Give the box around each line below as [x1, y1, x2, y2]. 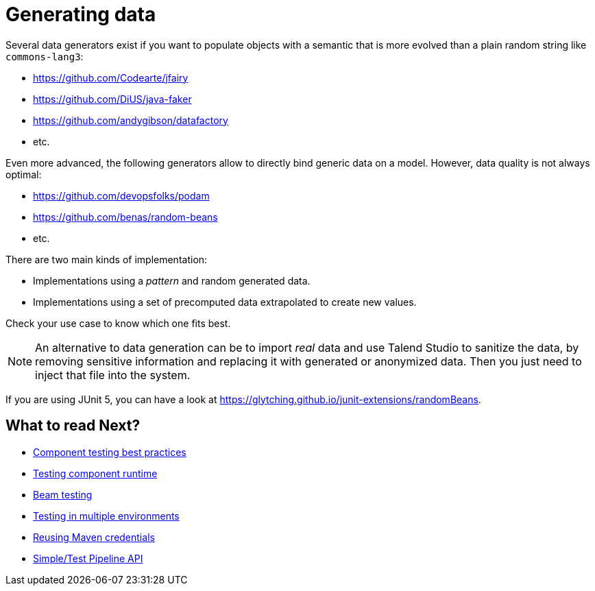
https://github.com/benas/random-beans [33, 210, 218, 223]
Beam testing [33, 488, 93, 500]
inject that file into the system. [35, 367, 191, 382]
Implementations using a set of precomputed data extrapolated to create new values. [33, 295, 417, 308]
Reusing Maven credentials [33, 531, 155, 543]
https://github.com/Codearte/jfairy [33, 71, 189, 84]
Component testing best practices [33, 446, 186, 458]
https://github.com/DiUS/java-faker [33, 93, 192, 105]
